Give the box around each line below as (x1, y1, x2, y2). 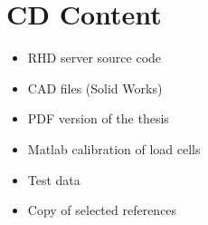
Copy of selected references (27, 201, 177, 220)
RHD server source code (27, 48, 162, 67)
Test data (27, 170, 80, 189)
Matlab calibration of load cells (27, 139, 201, 158)
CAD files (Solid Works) (27, 78, 163, 97)
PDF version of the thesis (27, 109, 169, 128)
